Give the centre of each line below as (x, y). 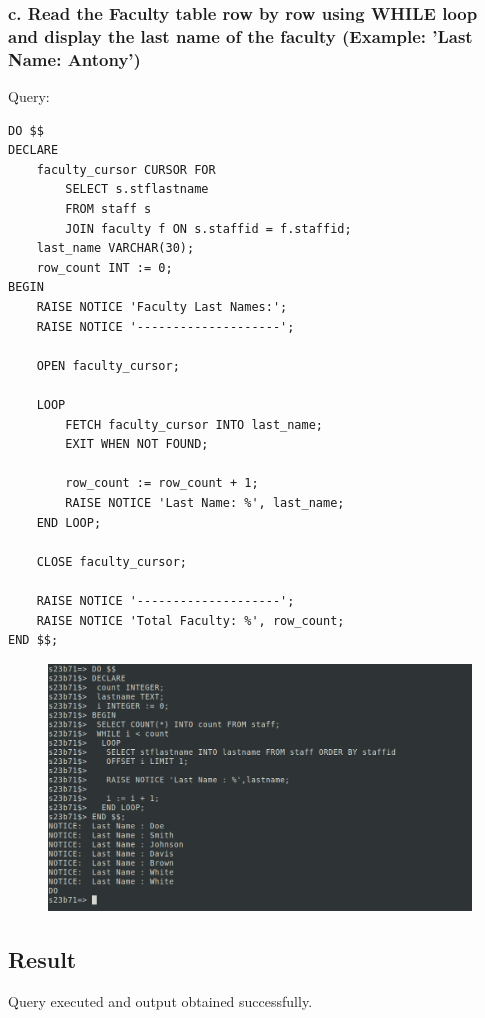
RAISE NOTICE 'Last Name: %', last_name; (205, 502)
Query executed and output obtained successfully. (160, 1000)
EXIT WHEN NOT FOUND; (137, 444)
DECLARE (33, 150)
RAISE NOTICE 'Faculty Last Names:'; (162, 307)
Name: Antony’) (74, 58)
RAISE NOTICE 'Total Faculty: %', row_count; (190, 620)
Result (42, 958)
